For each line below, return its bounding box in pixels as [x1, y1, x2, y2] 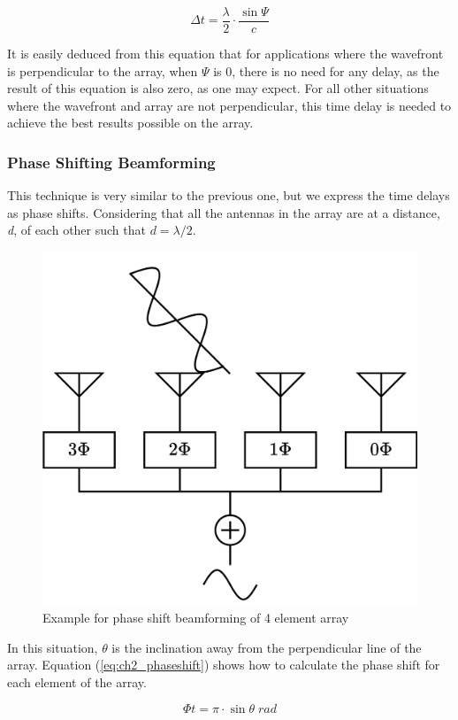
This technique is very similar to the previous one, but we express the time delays [7, 186, 450, 205]
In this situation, [7, 638, 98, 656]
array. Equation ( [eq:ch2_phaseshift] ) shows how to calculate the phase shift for [7, 655, 440, 674]
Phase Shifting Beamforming [7, 151, 216, 173]
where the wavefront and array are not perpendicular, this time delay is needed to [7, 96, 452, 114]
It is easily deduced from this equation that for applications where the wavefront [7, 44, 444, 63]
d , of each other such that [7, 221, 146, 239]
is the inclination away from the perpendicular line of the [111, 638, 422, 656]
